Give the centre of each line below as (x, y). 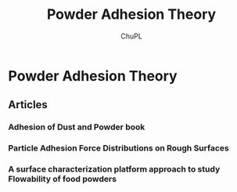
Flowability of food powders (63, 179)
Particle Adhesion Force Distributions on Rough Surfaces (118, 148)
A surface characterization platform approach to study (114, 169)
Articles (28, 105)
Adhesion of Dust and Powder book (77, 127)
